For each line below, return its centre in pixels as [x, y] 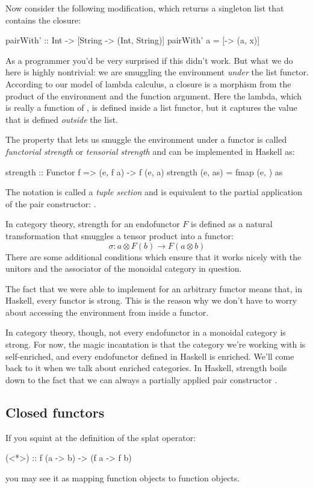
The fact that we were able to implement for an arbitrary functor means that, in [154, 288]
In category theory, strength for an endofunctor [93, 224]
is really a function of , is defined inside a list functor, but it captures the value [151, 108]
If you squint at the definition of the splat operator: [101, 437]
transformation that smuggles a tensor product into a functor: [119, 235]
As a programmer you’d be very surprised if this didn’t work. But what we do [149, 60]
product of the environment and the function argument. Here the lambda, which [154, 95]
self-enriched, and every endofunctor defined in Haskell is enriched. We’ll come [150, 356]
